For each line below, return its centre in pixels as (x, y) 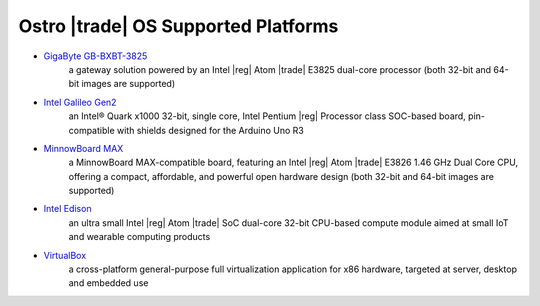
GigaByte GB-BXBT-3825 (95, 56)
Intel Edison (67, 209)
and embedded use (108, 283)
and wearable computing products (139, 237)
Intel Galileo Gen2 (80, 102)
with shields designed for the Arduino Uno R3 (210, 130)
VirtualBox (65, 255)
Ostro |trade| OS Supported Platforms (178, 26)
